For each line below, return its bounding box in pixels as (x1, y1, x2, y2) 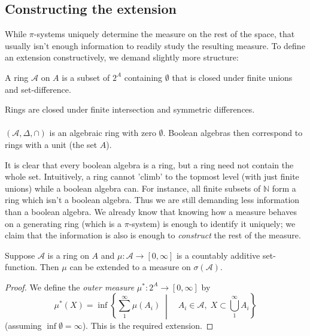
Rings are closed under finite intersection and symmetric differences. (5, 103, 255, 116)
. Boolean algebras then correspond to (163, 126, 303, 139)
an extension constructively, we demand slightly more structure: (5, 51, 239, 63)
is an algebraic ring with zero (49, 126, 156, 139)
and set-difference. (5, 83, 71, 95)
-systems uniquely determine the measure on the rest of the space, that (34, 28, 295, 40)
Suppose (5, 249, 35, 261)
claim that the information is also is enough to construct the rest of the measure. (5, 229, 301, 241)
